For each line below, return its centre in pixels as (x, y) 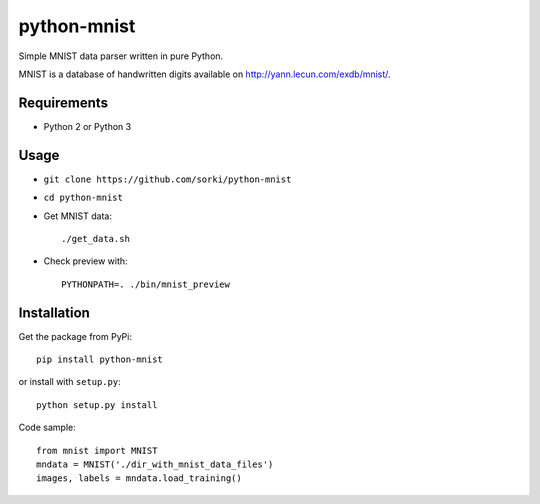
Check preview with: (86, 261)
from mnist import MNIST (97, 450)
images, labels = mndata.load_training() (139, 478)
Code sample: (47, 427)
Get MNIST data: (77, 216)
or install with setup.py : (70, 382)
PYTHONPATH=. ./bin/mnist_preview (145, 284)
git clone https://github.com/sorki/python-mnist (167, 179)
